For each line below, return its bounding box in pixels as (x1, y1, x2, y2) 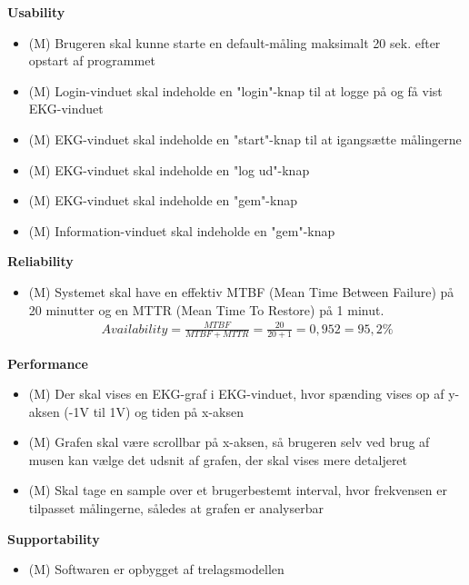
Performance (7, 353, 88, 372)
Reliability (7, 252, 74, 271)
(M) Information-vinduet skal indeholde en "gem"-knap (28, 221, 335, 240)
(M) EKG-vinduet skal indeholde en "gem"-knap (28, 191, 297, 210)
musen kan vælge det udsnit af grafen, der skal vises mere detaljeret (28, 450, 408, 469)
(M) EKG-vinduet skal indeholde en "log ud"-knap (28, 160, 310, 179)
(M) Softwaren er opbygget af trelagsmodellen (28, 560, 284, 579)
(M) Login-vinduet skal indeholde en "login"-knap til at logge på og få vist (28, 81, 443, 100)
